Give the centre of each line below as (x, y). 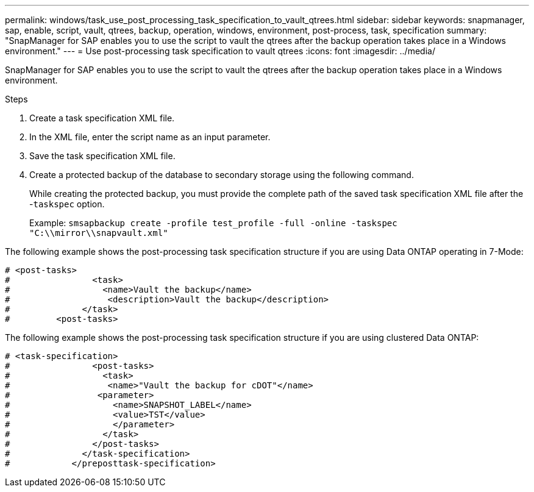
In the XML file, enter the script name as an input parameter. (150, 137)
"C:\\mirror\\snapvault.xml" (99, 233)
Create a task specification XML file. (102, 118)
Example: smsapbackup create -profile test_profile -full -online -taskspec (213, 223)
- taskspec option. (67, 204)
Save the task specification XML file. (102, 156)
